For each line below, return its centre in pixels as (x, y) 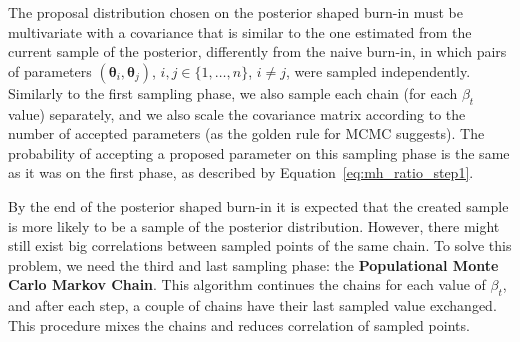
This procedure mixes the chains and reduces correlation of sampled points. (239, 324)
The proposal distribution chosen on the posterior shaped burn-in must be (235, 12)
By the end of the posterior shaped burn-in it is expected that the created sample (258, 205)
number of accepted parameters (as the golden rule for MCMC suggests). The (246, 133)
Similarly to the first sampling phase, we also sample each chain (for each (233, 92)
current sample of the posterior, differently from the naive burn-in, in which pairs (257, 51)
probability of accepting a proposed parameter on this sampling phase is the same (259, 152)
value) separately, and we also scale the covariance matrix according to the (237, 113)
